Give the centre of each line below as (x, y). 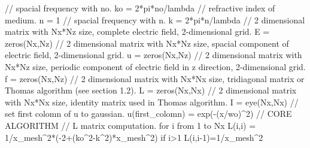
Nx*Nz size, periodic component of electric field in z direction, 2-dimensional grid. (155, 66)
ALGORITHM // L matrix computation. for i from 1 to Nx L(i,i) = (130, 125)
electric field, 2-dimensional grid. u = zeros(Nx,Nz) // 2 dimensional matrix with (154, 55)
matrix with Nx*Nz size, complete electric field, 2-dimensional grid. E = (137, 31)
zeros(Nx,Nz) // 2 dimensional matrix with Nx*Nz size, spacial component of (147, 43)
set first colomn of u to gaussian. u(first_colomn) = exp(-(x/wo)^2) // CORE (148, 114)
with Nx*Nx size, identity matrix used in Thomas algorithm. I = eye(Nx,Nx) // (152, 102)
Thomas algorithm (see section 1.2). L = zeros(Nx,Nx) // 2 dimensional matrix (151, 90)
